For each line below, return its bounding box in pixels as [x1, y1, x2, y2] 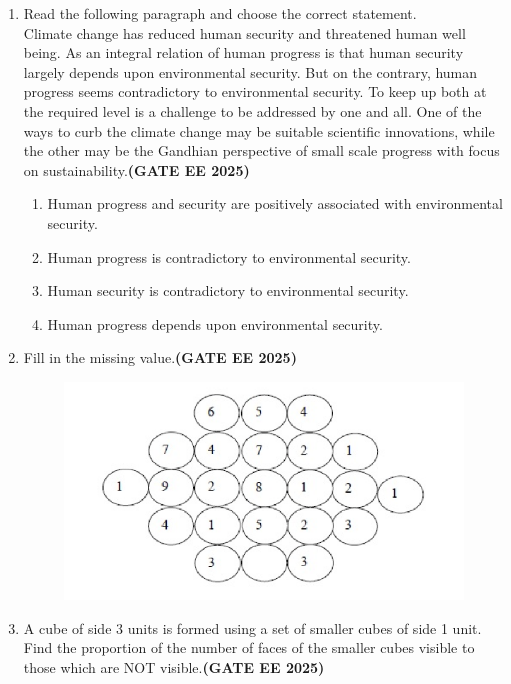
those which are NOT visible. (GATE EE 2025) [23, 656, 325, 677]
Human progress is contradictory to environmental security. [47, 246, 411, 267]
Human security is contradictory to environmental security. [47, 280, 409, 301]
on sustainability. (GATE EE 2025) [23, 159, 250, 180]
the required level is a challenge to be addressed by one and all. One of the [23, 100, 482, 121]
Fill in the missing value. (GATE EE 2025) [23, 347, 297, 368]
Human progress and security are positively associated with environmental [47, 193, 503, 214]
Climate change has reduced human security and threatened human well [23, 22, 466, 43]
